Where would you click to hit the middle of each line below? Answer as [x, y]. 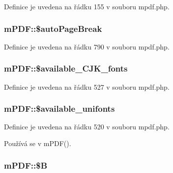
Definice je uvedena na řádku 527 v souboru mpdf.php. [87, 86]
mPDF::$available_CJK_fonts [66, 68]
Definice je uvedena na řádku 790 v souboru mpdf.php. [87, 46]
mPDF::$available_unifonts [59, 109]
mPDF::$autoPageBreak [53, 28]
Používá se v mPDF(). [38, 143]
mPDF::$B [26, 165]
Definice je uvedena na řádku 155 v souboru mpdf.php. [87, 6]
